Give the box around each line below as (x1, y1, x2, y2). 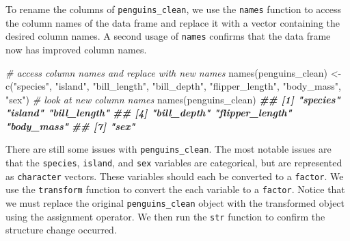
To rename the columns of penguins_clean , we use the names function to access (5, 2, 341, 16)
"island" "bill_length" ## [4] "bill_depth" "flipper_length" (5, 105, 292, 120)
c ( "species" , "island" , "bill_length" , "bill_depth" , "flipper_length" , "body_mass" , (5, 79, 341, 93)
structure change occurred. (5, 223, 117, 237)
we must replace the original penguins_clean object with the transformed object (5, 196, 345, 210)
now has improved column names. (5, 42, 147, 56)
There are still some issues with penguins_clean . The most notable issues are (5, 142, 332, 156)
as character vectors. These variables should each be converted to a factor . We (5, 168, 344, 183)
